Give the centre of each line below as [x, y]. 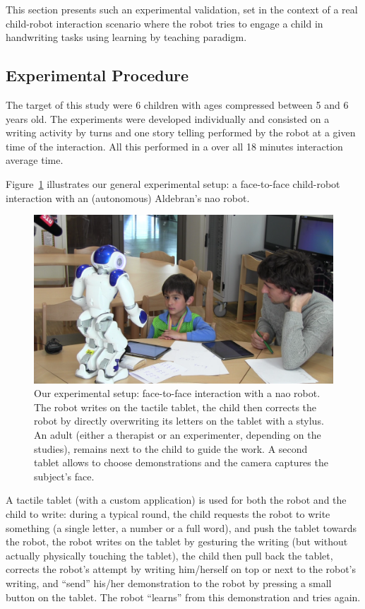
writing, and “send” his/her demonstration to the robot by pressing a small [169, 583]
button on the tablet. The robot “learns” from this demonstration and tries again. [183, 597]
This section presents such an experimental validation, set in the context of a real [182, 9]
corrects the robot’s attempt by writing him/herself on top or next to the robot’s [181, 569]
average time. [35, 160]
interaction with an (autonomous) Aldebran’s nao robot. [128, 197]
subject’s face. [64, 476]
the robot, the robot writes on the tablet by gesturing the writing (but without [177, 542]
